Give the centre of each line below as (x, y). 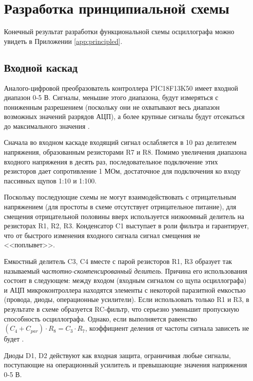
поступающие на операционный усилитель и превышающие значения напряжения (126, 365)
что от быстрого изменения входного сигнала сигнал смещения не (102, 235)
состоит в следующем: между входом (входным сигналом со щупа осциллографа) (125, 280)
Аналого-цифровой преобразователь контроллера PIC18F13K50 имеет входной (121, 88)
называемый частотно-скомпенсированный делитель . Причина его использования (126, 271)
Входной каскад (41, 67)
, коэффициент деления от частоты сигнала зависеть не (167, 328)
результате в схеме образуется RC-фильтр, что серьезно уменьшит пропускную (122, 309)
